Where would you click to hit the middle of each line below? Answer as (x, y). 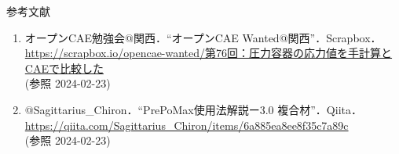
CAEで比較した (64, 68)
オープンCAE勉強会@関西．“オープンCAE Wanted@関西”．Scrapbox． (203, 37)
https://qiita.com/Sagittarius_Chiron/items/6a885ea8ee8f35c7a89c (187, 125)
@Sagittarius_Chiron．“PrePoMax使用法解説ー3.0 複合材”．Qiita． (193, 109)
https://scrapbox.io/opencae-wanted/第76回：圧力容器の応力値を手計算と (209, 53)
